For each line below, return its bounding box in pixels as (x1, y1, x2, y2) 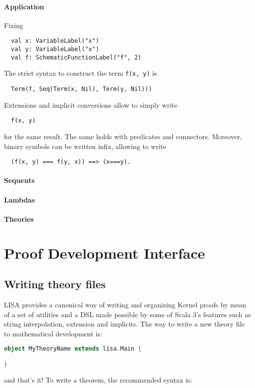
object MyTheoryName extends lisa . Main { (4, 345, 142, 353)
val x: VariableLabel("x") (11, 37, 99, 45)
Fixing (4, 20, 24, 30)
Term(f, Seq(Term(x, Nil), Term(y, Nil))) (11, 86, 152, 93)
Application (4, 1, 44, 11)
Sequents (4, 175, 35, 185)
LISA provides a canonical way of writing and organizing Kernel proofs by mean (4, 299, 247, 309)
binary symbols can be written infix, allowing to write (4, 141, 166, 151)
